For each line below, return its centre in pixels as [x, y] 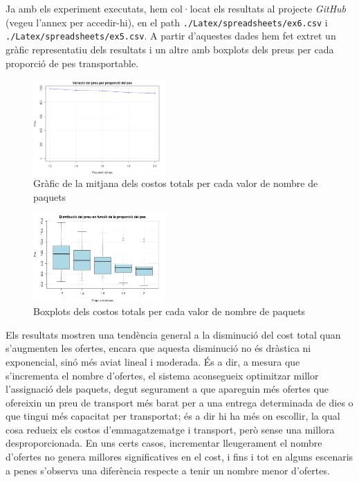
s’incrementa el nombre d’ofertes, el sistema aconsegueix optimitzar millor [162, 375]
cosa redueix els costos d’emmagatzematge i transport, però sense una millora [170, 429]
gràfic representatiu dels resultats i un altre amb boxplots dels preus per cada [170, 49]
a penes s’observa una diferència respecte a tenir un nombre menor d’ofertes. [168, 470]
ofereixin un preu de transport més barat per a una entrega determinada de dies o [179, 402]
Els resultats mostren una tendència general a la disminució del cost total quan [173, 334]
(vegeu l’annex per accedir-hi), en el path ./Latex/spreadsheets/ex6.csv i [167, 22]
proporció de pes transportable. [72, 63]
